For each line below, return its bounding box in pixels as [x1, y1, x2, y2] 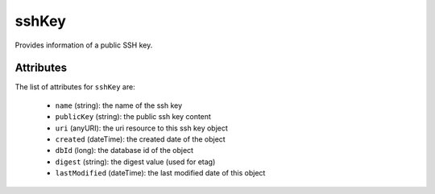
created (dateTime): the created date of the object [55, 134, 226, 144]
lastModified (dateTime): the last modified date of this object [55, 168, 266, 178]
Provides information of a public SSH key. [14, 40, 153, 50]
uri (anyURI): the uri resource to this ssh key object [55, 123, 229, 133]
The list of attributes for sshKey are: [14, 82, 136, 92]
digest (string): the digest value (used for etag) [55, 157, 216, 167]
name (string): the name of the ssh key [55, 101, 183, 110]
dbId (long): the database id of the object [55, 146, 193, 155]
